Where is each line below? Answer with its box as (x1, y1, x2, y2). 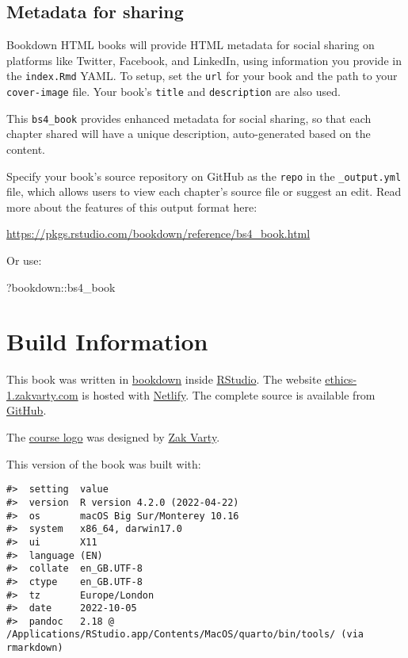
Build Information (6, 325, 208, 358)
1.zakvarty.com (6, 386, 78, 403)
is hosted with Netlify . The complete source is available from (82, 386, 376, 403)
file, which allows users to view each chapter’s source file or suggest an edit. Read (6, 183, 402, 200)
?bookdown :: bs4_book (6, 278, 116, 295)
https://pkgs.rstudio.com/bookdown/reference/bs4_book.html (6, 225, 311, 242)
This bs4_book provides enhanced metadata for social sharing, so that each (6, 109, 372, 126)
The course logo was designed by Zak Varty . (6, 429, 220, 446)
